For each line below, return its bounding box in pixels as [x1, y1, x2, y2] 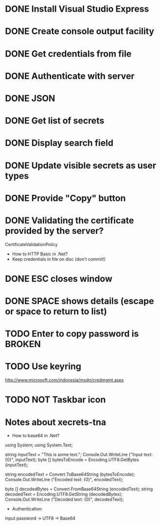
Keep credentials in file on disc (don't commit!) [12, 256, 106, 262]
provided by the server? [5, 225, 104, 236]
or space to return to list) [5, 306, 107, 317]
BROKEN [5, 338, 41, 350]
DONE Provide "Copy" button [5, 192, 126, 204]
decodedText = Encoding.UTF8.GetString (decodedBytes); [5, 491, 123, 497]
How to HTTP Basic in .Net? [12, 251, 68, 257]
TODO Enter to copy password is [5, 328, 139, 339]
